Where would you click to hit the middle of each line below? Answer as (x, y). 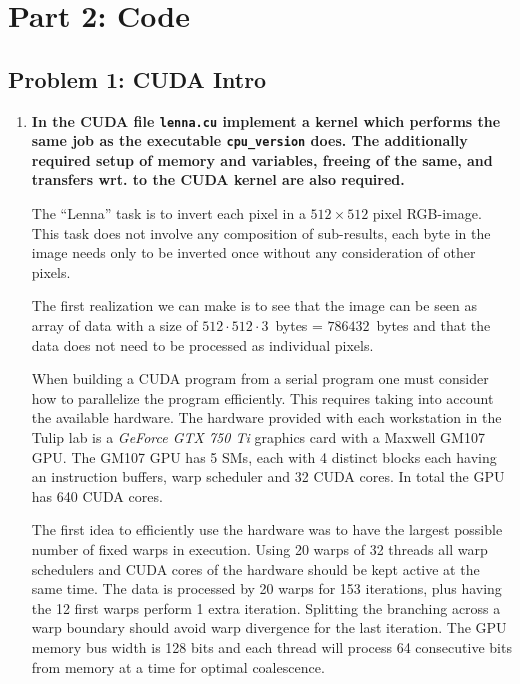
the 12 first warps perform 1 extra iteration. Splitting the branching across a (266, 607)
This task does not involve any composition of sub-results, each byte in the (261, 232)
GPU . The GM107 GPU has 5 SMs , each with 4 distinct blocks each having (264, 456)
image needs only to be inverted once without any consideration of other (253, 252)
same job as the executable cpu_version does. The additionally (249, 140)
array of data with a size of (114, 325)
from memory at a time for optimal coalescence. (178, 666)
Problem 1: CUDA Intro (137, 78)
